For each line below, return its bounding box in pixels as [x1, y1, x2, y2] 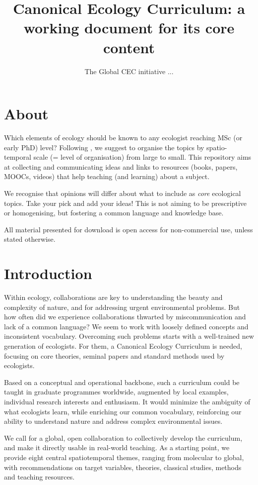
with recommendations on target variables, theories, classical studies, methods [4, 462, 242, 472]
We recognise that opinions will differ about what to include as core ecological [4, 188, 241, 198]
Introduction [4, 263, 92, 284]
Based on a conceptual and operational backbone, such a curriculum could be [4, 377, 240, 387]
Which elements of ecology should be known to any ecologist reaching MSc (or [4, 132, 243, 143]
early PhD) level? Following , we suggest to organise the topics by [4, 142, 204, 152]
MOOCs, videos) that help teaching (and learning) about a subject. [4, 171, 210, 182]
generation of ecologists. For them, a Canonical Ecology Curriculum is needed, [4, 341, 242, 351]
